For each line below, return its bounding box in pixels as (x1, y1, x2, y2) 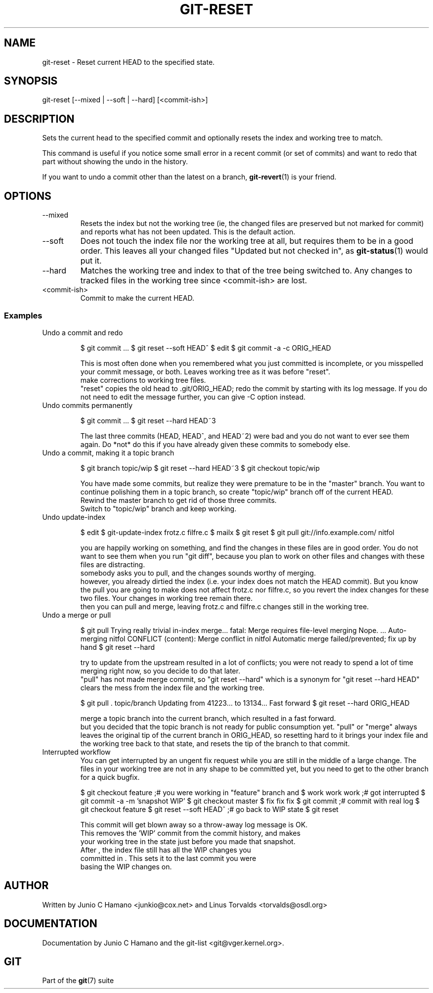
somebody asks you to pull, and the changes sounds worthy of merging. (80, 568, 316, 577)
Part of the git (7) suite (42, 976, 114, 985)
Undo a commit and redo (42, 328, 123, 337)
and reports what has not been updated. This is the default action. (80, 227, 296, 236)
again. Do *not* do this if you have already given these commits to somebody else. (80, 440, 350, 449)
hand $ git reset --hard (80, 642, 155, 651)
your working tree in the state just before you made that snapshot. (80, 837, 296, 846)
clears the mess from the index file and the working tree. (80, 683, 265, 692)
